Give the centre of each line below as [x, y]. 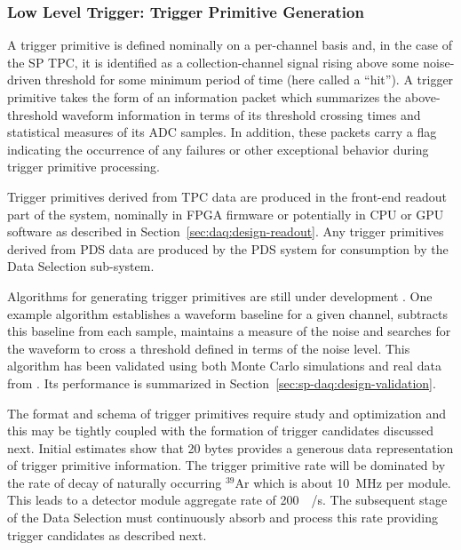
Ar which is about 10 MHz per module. [343, 482]
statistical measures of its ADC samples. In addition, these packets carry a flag [222, 132]
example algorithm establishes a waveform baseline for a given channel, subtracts [228, 313]
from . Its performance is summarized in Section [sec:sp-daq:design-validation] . [222, 383]
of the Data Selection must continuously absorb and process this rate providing [223, 518]
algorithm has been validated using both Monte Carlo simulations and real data [224, 366]
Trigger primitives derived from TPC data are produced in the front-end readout [227, 196]
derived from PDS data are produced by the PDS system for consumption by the [228, 248]
